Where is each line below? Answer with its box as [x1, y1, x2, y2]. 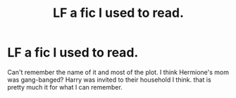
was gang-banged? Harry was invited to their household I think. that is [7, 75, 211, 84]
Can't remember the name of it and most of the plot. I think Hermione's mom [7, 68, 229, 76]
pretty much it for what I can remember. [7, 82, 123, 91]
